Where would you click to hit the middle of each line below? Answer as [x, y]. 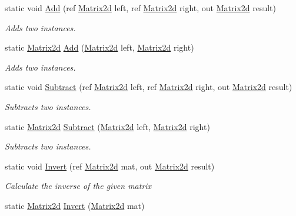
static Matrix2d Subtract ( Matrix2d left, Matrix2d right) [107, 126]
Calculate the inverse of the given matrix [78, 186]
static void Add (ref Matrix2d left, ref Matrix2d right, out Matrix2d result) [141, 8]
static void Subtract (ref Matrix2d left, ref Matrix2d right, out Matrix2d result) [149, 87]
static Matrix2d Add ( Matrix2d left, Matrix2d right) [99, 47]
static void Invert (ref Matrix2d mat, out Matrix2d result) [110, 166]
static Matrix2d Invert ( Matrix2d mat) [75, 205]
